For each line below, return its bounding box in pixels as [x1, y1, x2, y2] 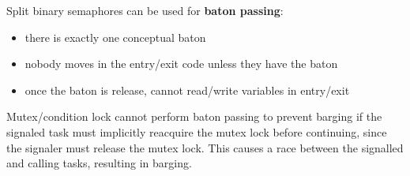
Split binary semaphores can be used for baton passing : [6, 2, 284, 18]
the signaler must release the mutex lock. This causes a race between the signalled [6, 139, 404, 155]
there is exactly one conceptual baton [24, 28, 206, 45]
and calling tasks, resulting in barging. [6, 155, 192, 171]
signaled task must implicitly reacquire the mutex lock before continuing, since [6, 123, 387, 140]
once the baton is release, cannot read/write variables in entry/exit [24, 81, 350, 98]
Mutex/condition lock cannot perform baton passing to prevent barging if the [6, 108, 382, 125]
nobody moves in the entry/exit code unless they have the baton [24, 55, 338, 72]
